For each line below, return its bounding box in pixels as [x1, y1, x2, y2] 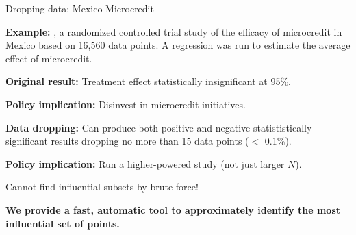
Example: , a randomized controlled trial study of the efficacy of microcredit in [5, 24, 342, 38]
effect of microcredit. [5, 51, 92, 65]
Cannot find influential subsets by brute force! [5, 180, 199, 194]
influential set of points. [5, 216, 120, 230]
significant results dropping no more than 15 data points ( [5, 134, 249, 148]
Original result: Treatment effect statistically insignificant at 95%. [5, 74, 292, 88]
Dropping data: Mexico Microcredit [5, 1, 154, 15]
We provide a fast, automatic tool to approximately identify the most [5, 202, 341, 217]
